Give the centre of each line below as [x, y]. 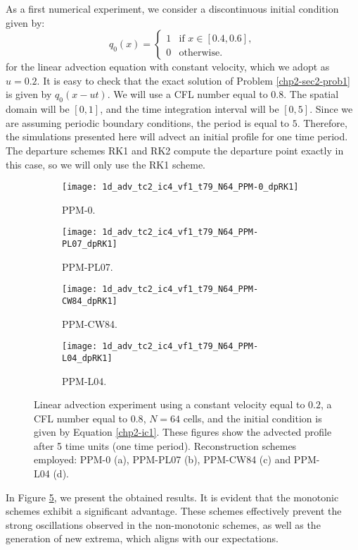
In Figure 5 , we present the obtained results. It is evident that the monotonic [172, 497]
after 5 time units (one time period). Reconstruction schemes [165, 445]
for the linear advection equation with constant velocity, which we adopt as [168, 67]
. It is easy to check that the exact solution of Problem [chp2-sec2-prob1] [194, 80]
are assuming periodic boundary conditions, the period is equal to [148, 122]
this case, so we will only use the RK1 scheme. [106, 164]
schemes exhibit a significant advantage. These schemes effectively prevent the [174, 511]
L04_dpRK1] [87, 358]
